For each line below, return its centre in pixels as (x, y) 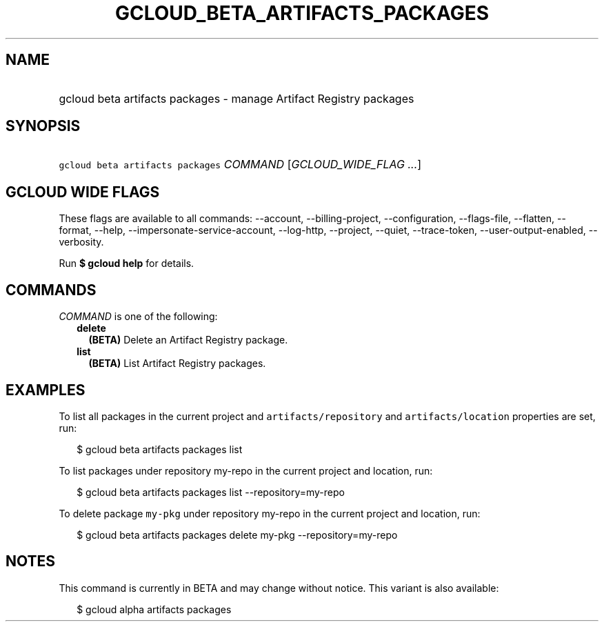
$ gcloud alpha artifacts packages (154, 609)
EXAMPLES (46, 390)
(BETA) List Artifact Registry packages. (177, 364)
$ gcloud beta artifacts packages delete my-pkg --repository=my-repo (237, 535)
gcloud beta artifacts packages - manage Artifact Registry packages (236, 98)
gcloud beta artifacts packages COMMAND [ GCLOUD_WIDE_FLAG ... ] (240, 165)
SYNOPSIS (43, 126)
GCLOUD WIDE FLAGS (83, 192)
